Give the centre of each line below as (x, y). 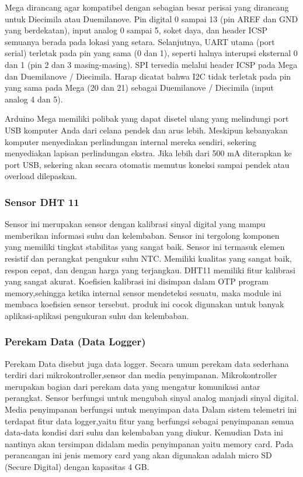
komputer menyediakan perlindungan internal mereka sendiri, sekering (130, 141)
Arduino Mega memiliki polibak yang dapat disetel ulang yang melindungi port (147, 119)
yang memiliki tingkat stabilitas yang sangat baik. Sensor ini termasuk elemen (145, 247)
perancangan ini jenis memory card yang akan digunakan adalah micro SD (138, 455)
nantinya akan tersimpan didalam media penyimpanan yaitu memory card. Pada (149, 443)
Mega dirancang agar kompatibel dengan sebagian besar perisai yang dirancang (147, 7)
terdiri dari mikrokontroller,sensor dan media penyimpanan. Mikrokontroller (141, 375)
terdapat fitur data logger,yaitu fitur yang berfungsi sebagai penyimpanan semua (149, 421)
